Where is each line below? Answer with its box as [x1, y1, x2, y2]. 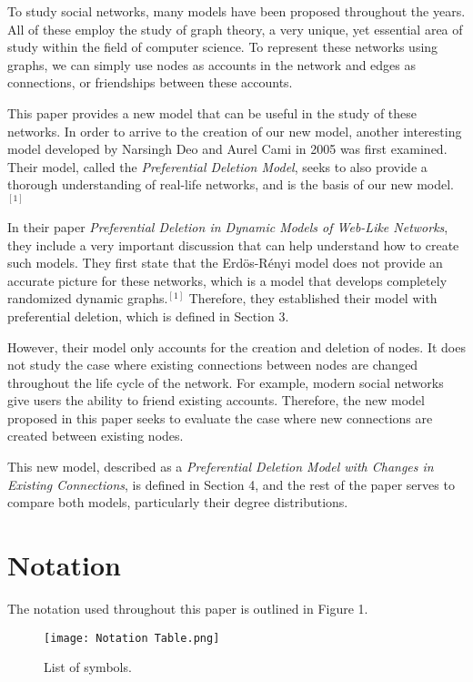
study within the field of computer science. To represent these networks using [7, 37, 438, 56]
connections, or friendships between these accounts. [7, 73, 293, 92]
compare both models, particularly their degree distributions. [7, 493, 348, 512]
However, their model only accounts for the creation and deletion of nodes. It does [7, 337, 466, 356]
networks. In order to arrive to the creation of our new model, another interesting [7, 121, 462, 140]
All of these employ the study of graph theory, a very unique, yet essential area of [7, 19, 463, 38]
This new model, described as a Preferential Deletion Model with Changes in [7, 457, 434, 476]
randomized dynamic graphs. [7, 289, 168, 308]
